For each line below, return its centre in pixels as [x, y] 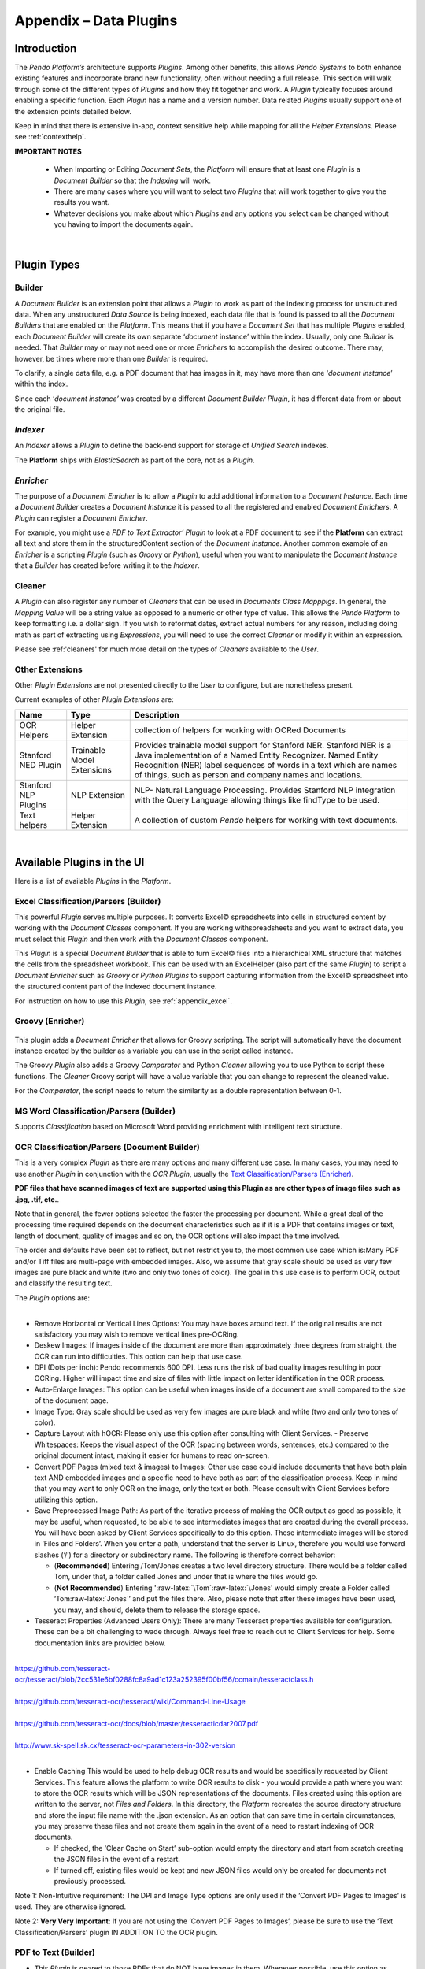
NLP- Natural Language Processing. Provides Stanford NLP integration [265, 790]
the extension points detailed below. [73, 111]
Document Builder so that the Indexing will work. [133, 180]
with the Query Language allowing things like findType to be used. [257, 799]
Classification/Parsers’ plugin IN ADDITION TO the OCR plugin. [116, 1932]
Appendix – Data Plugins [96, 20]
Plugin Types [47, 265]
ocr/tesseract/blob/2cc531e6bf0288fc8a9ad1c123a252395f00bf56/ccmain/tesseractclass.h [164, 1679]
